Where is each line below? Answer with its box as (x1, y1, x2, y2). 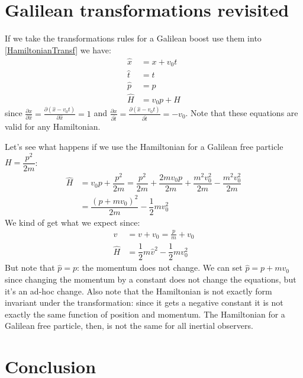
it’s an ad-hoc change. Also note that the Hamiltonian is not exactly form (5, 284, 272, 297)
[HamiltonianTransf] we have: (5, 43, 111, 56)
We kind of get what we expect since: (5, 216, 140, 228)
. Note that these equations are (185, 107, 298, 119)
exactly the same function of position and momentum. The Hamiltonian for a (5, 307, 285, 320)
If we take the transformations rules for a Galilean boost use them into (5, 32, 262, 44)
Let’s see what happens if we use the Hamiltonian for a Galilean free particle (5, 140, 283, 152)
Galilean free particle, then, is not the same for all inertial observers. (5, 319, 253, 332)
